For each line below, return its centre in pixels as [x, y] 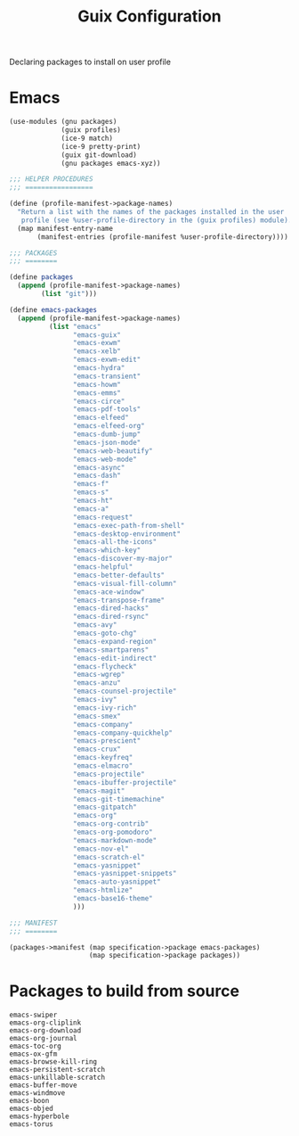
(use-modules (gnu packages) [63, 122]
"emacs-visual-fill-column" [125, 583]
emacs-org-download [45, 1031]
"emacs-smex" [97, 716]
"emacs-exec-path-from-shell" [129, 525]
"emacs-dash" [97, 476]
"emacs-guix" [97, 335]
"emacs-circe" [99, 401]
